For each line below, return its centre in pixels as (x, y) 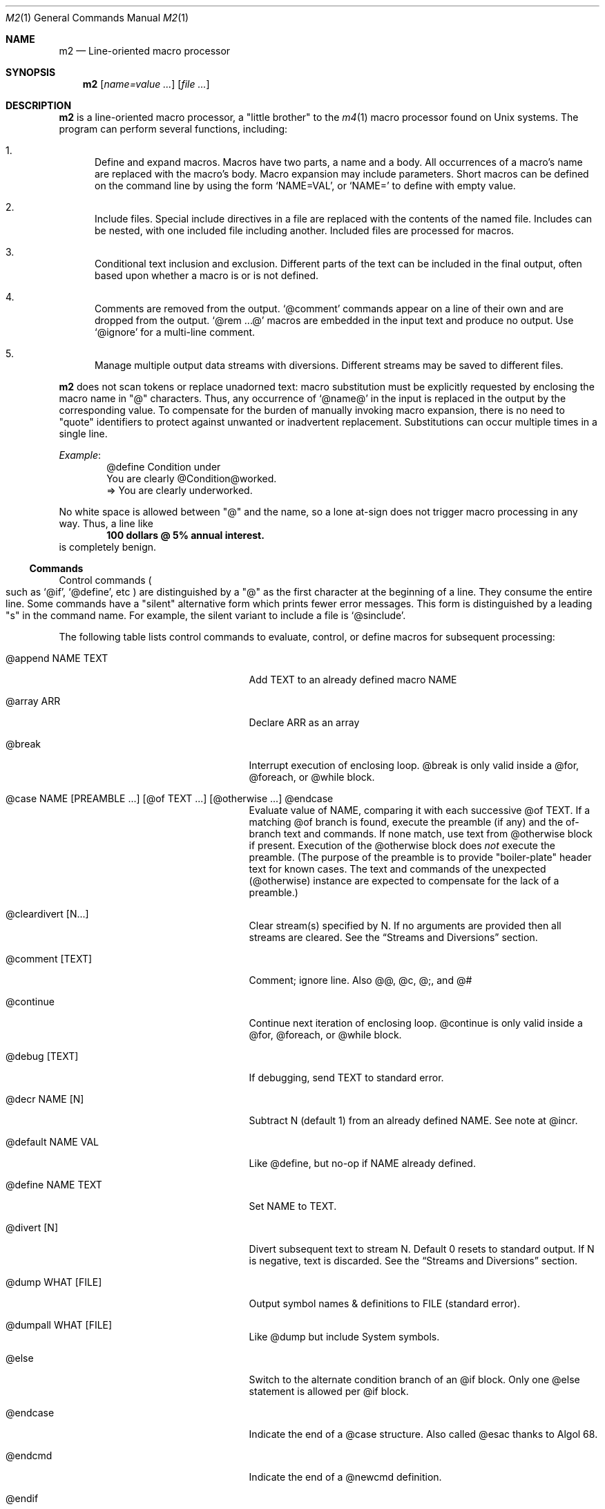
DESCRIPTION (39, 105)
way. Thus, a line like (106, 523)
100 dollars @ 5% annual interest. (185, 535)
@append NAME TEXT (57, 658)
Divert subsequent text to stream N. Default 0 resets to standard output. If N (422, 1249)
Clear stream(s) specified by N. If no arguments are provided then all (405, 926)
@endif (22, 1498)
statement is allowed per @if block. (329, 1391)
